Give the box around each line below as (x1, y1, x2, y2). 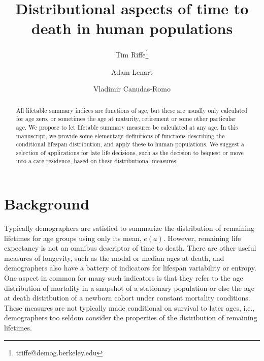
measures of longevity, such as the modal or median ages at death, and (4, 252, 224, 263)
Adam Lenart (111, 66, 153, 77)
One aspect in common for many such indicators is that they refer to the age (4, 273, 243, 283)
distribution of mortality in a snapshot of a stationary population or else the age (4, 282, 254, 293)
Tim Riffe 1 (115, 48, 149, 59)
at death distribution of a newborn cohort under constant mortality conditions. (4, 292, 250, 303)
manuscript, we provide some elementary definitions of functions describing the (16, 131, 225, 140)
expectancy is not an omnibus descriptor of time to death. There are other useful (4, 243, 256, 253)
